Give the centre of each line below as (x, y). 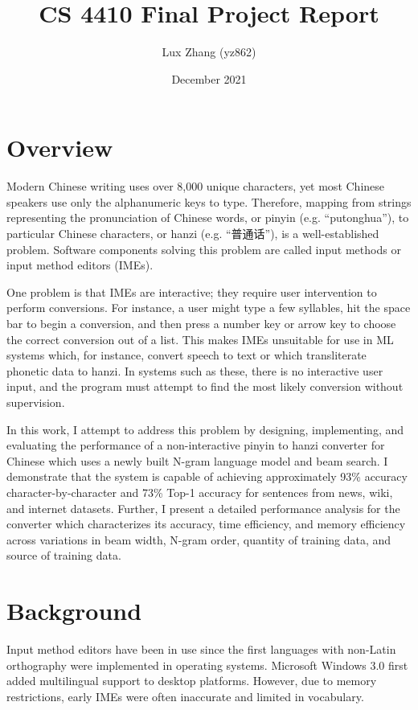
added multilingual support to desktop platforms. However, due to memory (192, 681)
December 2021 (209, 78)
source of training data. (64, 555)
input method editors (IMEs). (80, 265)
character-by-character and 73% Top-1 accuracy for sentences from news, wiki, (200, 492)
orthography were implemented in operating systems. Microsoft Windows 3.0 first (207, 665)
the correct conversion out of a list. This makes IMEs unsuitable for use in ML (200, 339)
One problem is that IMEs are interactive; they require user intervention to (192, 291)
